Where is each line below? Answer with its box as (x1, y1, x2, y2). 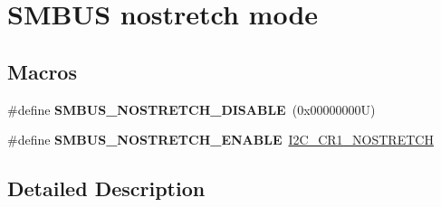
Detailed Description (7, 174, 206, 202)
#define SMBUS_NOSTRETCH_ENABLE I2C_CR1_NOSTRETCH (7, 130, 434, 149)
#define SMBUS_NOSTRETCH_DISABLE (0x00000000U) (7, 99, 376, 118)
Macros (7, 57, 77, 85)
